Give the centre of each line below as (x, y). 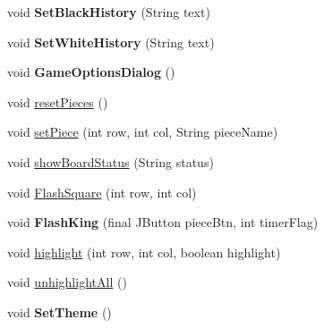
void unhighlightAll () (67, 282)
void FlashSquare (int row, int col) (102, 192)
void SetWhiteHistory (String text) (111, 42)
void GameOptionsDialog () (91, 72)
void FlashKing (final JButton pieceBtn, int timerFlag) (163, 222)
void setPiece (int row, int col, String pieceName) (143, 132)
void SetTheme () (60, 311)
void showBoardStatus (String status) (111, 161)
